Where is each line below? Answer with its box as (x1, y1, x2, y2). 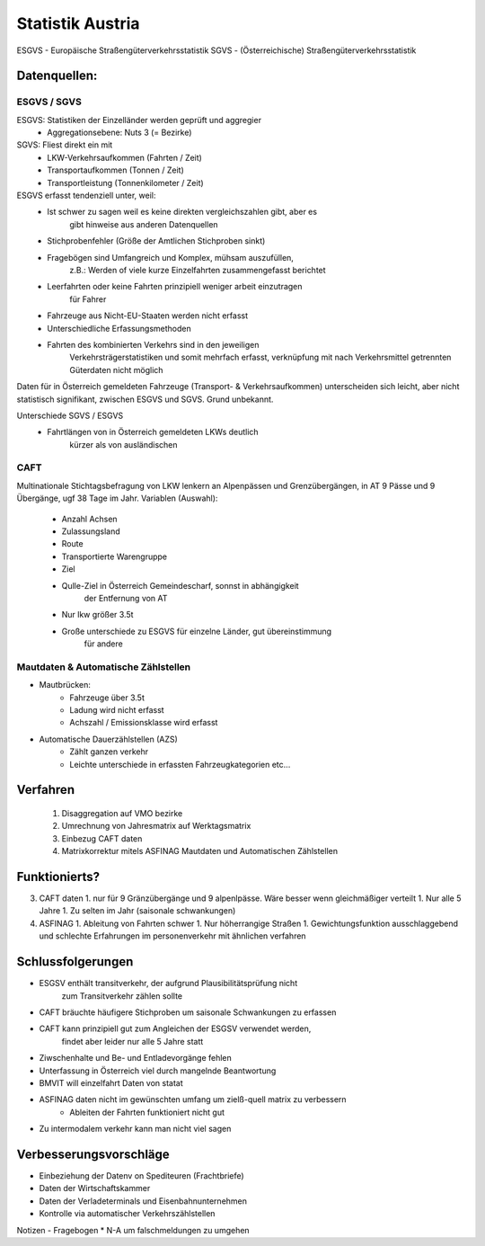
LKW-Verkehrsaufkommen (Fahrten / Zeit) (47, 152, 202, 163)
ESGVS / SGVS (16, 95, 83, 108)
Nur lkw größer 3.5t (61, 610, 134, 620)
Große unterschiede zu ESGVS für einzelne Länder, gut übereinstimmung (61, 626, 332, 636)
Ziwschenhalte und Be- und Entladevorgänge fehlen (39, 1053, 233, 1064)
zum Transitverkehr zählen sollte (61, 990, 183, 1001)
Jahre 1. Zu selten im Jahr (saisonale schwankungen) (39, 905, 236, 916)
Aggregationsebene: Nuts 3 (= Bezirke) (47, 127, 192, 138)
